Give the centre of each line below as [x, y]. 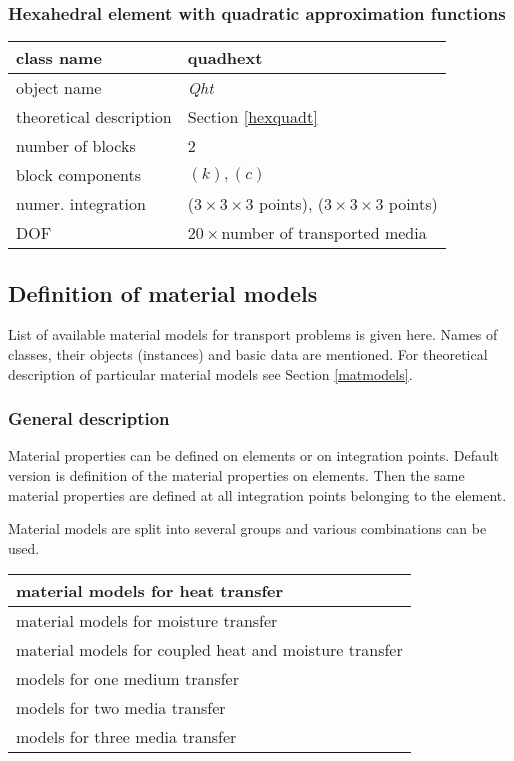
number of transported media [324, 233]
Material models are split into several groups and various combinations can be [247, 528]
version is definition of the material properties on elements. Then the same [236, 475]
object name [59, 88]
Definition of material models [163, 292]
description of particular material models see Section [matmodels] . [210, 373]
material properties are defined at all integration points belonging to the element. [257, 494]
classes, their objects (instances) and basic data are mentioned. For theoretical [248, 354]
